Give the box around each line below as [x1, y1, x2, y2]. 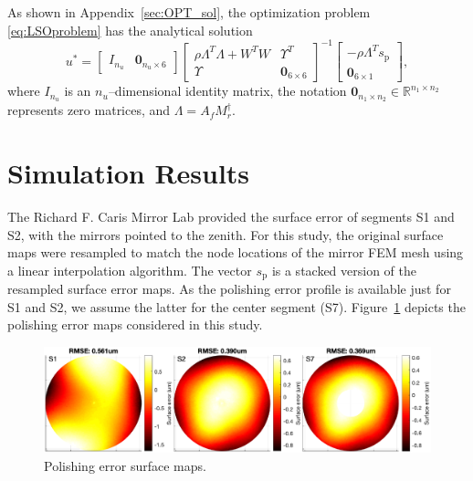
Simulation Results [7, 154, 250, 192]
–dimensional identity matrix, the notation [108, 81, 347, 100]
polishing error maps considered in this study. [7, 315, 263, 334]
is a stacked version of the [271, 260, 417, 279]
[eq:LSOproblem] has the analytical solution [7, 20, 253, 39]
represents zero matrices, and [7, 100, 171, 120]
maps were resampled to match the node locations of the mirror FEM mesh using [7, 243, 464, 262]
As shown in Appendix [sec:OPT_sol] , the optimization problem [7, 3, 371, 21]
